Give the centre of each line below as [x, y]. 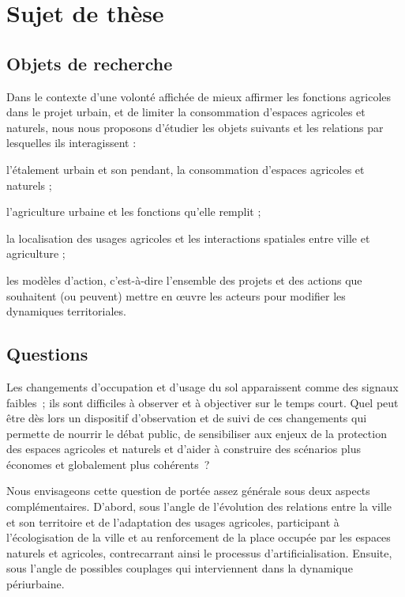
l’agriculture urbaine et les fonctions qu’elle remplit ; [134, 212]
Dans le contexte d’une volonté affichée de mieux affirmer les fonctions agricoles [199, 96]
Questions [47, 354]
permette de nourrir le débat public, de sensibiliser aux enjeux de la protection [197, 433]
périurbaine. [36, 584]
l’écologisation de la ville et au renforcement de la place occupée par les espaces [199, 537]
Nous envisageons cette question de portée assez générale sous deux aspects [188, 491]
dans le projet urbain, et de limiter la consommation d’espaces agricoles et [186, 112]
